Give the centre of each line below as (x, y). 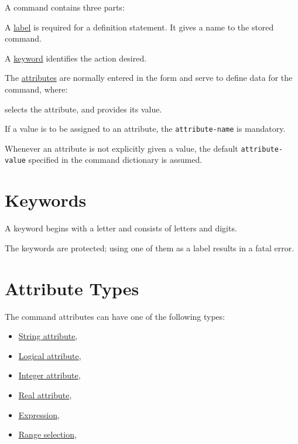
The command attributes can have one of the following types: (115, 316)
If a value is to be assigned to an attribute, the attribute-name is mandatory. (145, 129)
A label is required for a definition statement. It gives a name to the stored (139, 27)
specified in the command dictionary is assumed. (115, 160)
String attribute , (48, 336)
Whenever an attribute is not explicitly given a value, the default (121, 148)
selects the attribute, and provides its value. (83, 109)
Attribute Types (72, 288)
